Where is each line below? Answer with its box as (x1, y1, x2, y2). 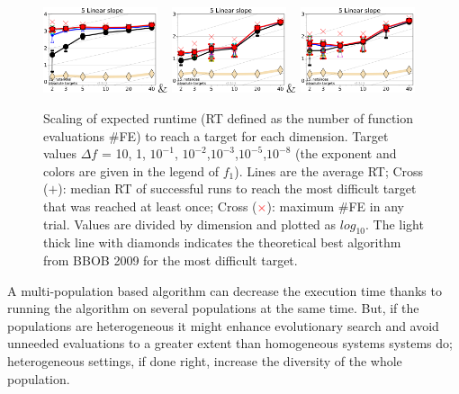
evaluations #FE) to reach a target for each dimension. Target (43, 126, 389, 145)
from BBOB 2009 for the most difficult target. (43, 250, 298, 269)
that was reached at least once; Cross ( (43, 196, 257, 215)
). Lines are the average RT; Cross (234, 161, 424, 180)
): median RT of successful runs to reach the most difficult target (58, 179, 417, 198)
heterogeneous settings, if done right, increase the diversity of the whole (7, 351, 402, 370)
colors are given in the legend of (43, 161, 219, 180)
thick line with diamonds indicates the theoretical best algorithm (43, 233, 401, 252)
